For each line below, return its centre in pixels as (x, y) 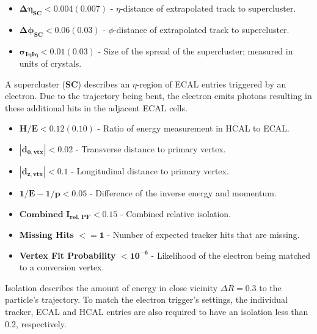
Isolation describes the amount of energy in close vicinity (111, 287)
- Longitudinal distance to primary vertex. (150, 171)
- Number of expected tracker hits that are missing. (203, 235)
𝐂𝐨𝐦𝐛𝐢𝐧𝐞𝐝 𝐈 (45, 214)
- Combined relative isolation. (176, 213)
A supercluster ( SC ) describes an (67, 83)
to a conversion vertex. (62, 267)
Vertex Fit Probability (67, 255)
